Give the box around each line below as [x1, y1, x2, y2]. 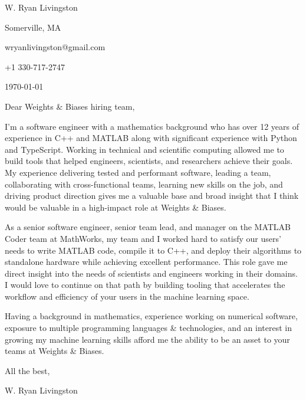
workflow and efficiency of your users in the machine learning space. [5, 290, 249, 302]
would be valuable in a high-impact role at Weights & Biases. [5, 201, 226, 213]
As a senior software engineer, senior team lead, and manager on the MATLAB [5, 221, 291, 233]
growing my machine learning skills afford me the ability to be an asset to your [5, 333, 290, 345]
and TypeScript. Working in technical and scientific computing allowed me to [5, 143, 284, 155]
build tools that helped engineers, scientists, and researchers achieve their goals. [5, 155, 293, 167]
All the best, [5, 364, 50, 376]
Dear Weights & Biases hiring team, [5, 100, 135, 112]
